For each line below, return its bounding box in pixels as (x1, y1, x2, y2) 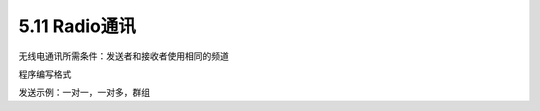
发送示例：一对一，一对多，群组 (18, 86, 150, 99)
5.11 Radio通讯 (18, 15, 137, 37)
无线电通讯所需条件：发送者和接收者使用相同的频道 (18, 50, 229, 62)
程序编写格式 (18, 68, 72, 80)
